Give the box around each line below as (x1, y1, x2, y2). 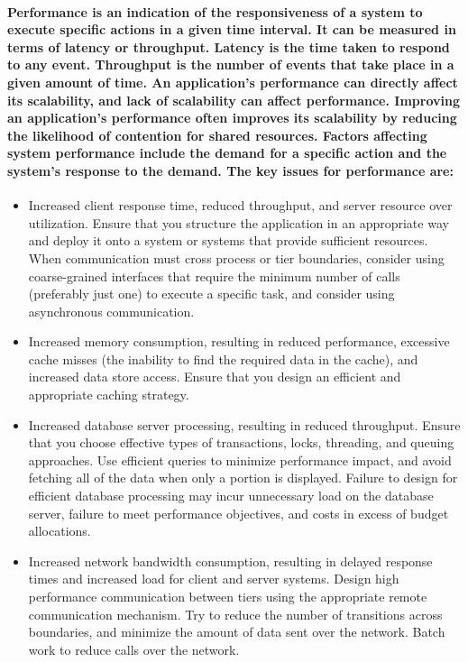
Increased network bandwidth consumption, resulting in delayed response (28, 551, 433, 570)
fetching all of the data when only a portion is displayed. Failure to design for (28, 468, 458, 487)
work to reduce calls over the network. (28, 639, 240, 658)
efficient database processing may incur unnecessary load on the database (28, 486, 434, 505)
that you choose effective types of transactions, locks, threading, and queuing (28, 433, 454, 452)
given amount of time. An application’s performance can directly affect (7, 72, 458, 91)
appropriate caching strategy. (28, 385, 189, 404)
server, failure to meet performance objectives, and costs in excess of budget (28, 503, 449, 522)
